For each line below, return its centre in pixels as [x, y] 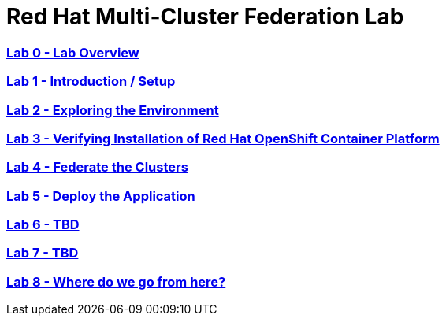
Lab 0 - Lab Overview [73, 52]
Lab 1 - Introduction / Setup [91, 81]
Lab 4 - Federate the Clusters [97, 167]
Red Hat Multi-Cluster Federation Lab [205, 17]
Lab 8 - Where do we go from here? [116, 281]
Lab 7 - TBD [43, 253]
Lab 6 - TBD [43, 224]
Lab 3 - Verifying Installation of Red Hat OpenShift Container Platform [223, 138]
